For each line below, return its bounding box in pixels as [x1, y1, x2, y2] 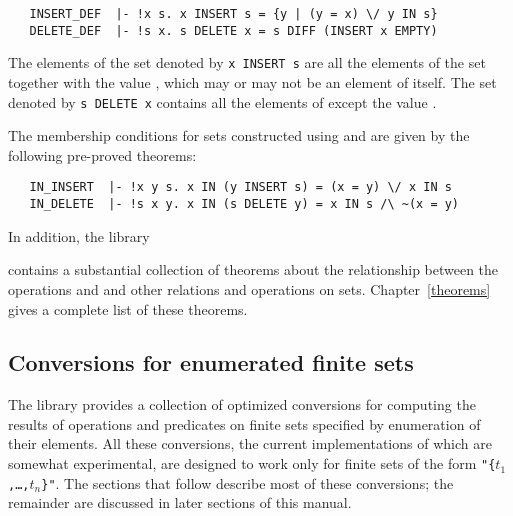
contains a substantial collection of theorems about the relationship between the [8, 259, 499, 280]
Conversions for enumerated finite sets [8, 347, 414, 378]
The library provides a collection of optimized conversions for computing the [8, 394, 476, 415]
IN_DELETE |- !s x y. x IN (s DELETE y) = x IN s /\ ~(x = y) [29, 197, 460, 212]
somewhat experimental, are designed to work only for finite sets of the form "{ [8, 453, 496, 474]
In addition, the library [8, 225, 150, 246]
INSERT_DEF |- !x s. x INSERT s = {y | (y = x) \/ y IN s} [29, 7, 438, 21]
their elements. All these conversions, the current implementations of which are [8, 433, 492, 454]
